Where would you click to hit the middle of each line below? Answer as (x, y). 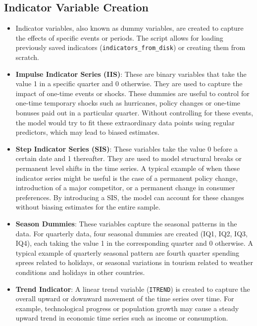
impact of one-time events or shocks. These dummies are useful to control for (132, 93)
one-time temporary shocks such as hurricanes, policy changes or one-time (128, 103)
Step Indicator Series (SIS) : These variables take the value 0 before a (127, 148)
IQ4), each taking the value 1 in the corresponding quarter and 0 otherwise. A (134, 243)
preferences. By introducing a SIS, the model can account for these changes (130, 197)
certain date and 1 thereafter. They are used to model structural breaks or (129, 158)
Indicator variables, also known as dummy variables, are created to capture (129, 28)
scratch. (27, 57)
